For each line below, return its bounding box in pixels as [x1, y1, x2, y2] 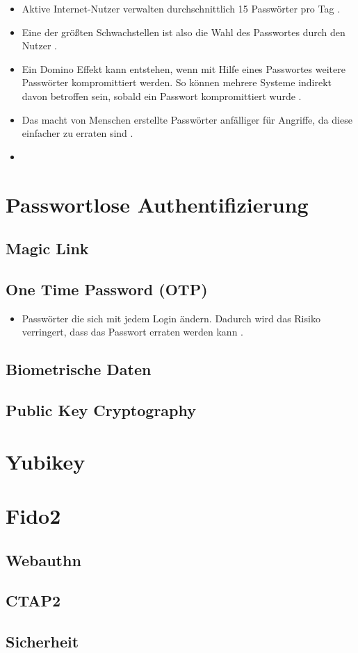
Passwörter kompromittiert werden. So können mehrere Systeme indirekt [22, 75, 332, 90]
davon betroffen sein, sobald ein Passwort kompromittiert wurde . [22, 88, 302, 103]
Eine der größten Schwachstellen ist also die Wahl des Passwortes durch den [22, 24, 345, 39]
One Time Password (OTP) [6, 278, 208, 299]
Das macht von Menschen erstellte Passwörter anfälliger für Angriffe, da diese [22, 112, 352, 126]
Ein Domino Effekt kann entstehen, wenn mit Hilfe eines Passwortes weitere [22, 61, 345, 76]
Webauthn [6, 549, 81, 570]
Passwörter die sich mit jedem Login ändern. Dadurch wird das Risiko [22, 311, 320, 325]
